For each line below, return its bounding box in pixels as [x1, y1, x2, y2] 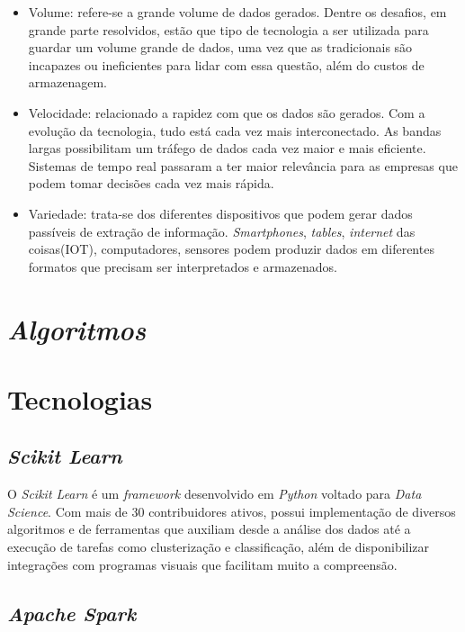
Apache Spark [7, 599, 137, 627]
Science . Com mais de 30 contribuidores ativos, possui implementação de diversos [7, 501, 456, 520]
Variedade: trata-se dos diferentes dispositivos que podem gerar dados [28, 203, 413, 222]
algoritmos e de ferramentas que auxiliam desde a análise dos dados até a [7, 519, 411, 538]
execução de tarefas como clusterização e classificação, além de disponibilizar [7, 537, 430, 556]
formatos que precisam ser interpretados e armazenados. [28, 257, 337, 275]
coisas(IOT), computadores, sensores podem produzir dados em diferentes [28, 239, 434, 258]
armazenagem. [28, 73, 107, 92]
